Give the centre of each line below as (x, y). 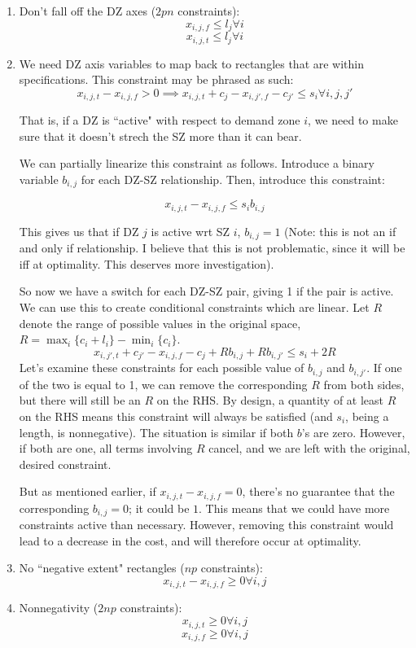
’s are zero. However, (353, 432)
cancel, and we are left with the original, (309, 448)
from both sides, (364, 384)
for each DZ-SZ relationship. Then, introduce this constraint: (233, 179)
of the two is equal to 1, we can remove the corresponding (163, 384)
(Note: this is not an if (340, 231)
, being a (367, 416)
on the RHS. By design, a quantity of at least (270, 400)
